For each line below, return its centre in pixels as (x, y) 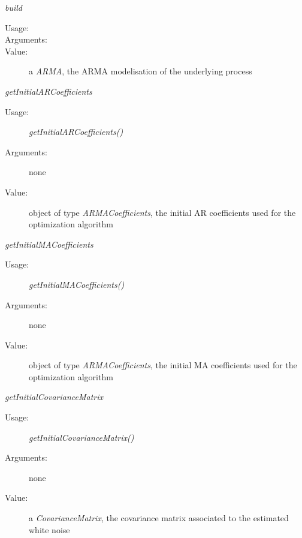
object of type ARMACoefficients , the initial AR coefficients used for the (162, 212)
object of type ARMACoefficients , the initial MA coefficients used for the (163, 365)
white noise (49, 529)
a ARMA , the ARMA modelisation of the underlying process (141, 71)
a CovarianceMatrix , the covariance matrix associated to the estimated (159, 518)
